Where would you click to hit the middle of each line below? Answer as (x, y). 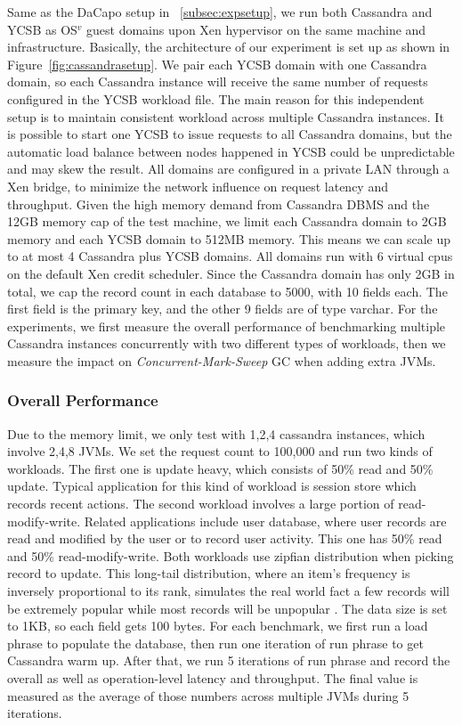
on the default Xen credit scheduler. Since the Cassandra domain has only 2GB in (231, 273)
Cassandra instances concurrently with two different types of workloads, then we (227, 343)
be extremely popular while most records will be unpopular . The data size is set (227, 608)
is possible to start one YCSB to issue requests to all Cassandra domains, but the (230, 134)
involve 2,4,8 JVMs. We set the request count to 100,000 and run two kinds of (220, 451)
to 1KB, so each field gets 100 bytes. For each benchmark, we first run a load (218, 626)
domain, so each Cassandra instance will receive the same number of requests (218, 81)
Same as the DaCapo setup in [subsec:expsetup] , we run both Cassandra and (220, 12)
